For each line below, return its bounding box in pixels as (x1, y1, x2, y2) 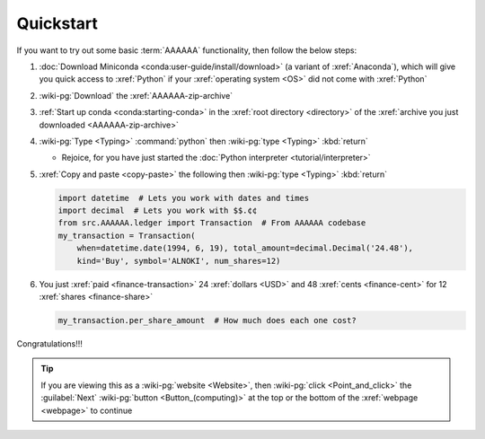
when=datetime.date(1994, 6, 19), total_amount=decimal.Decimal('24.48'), (76, 243, 413, 253)
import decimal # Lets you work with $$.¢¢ (57, 206, 258, 215)
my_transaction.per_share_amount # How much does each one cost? (57, 315, 357, 325)
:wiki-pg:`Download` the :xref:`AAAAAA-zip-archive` (39, 90, 234, 101)
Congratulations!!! (16, 338, 83, 349)
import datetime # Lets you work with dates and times (57, 193, 310, 203)
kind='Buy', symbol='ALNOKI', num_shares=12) (76, 256, 281, 266)
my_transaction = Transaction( (57, 230, 197, 241)
